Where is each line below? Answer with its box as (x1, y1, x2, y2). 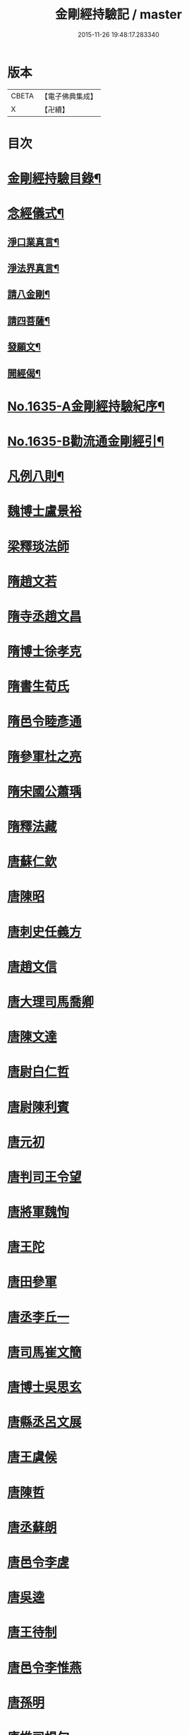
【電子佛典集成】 (40, 91, 97, 101)
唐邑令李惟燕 (7, 1659, 83, 1676)
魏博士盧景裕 (7, 503, 83, 520)
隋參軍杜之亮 (7, 748, 83, 765)
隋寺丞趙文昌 (7, 608, 83, 624)
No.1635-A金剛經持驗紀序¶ (7, 398, 165, 414)
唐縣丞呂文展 (7, 1414, 83, 1431)
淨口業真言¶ (7, 236, 60, 248)
